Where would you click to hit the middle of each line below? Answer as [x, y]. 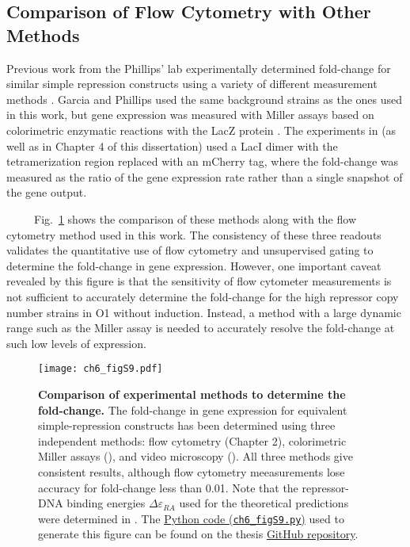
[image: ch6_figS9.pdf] [101, 369]
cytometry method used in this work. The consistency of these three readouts [194, 234]
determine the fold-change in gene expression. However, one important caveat [194, 265]
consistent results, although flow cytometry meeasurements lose [192, 471]
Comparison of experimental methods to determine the [192, 394]
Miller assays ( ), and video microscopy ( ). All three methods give [196, 456]
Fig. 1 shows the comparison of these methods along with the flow [195, 218]
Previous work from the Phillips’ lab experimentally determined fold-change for [199, 68]
